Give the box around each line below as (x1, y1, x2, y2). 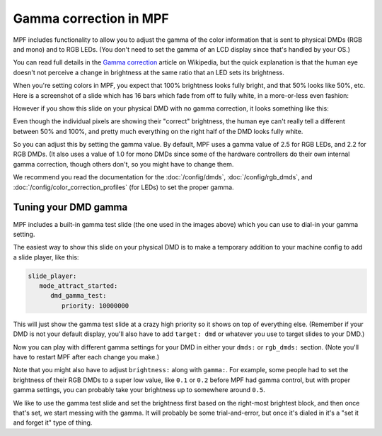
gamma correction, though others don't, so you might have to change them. (13, 160, 234, 168)
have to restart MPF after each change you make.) (13, 353, 160, 362)
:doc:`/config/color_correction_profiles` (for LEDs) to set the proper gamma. (13, 183, 234, 191)
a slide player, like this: (13, 252, 79, 262)
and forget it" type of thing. (13, 418, 93, 427)
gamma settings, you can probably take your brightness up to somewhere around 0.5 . (13, 386, 265, 394)
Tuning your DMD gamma (13, 201, 128, 213)
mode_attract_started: (39, 282, 118, 290)
